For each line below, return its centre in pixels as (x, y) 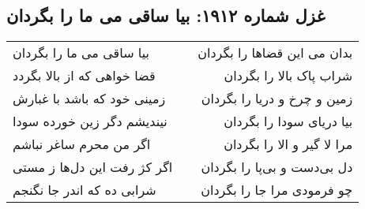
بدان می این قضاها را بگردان (275, 53)
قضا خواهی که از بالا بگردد (84, 76)
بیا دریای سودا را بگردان (288, 121)
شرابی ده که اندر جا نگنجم (85, 190)
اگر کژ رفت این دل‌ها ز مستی (93, 167)
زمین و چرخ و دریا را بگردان (277, 99)
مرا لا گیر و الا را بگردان (288, 144)
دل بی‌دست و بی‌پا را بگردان (277, 167)
